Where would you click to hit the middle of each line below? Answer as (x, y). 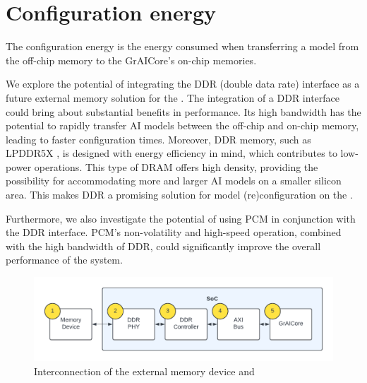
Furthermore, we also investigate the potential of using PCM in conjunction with (181, 218)
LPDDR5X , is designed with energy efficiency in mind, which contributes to (172, 153)
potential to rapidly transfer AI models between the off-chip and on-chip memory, (182, 125)
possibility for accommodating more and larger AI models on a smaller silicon (174, 181)
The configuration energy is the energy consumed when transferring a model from (182, 46)
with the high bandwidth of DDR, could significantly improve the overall (163, 246)
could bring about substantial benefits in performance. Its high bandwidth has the (183, 111)
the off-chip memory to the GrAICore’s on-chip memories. (131, 60)
